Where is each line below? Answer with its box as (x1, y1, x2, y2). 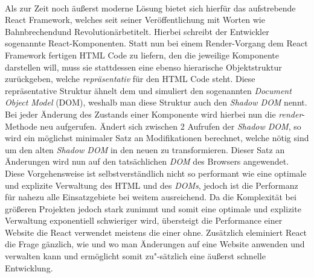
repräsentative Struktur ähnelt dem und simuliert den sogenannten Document (5, 84, 292, 96)
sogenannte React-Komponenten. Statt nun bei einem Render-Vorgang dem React (5, 37, 308, 49)
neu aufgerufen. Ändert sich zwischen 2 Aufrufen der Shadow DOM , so (40, 119, 301, 132)
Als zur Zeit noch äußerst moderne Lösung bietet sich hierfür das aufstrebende (5, 1, 296, 14)
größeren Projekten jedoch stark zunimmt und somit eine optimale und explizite (5, 202, 301, 215)
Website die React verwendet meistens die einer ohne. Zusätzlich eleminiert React (5, 226, 307, 238)
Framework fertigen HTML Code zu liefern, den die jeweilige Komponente (5, 48, 279, 61)
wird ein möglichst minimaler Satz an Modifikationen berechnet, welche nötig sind (5, 131, 309, 144)
